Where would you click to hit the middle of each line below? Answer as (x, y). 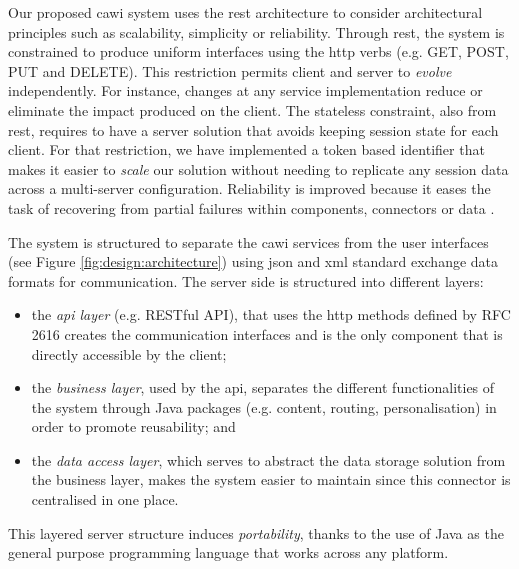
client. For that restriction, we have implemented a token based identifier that (246, 149)
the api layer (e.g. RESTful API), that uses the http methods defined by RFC (271, 314)
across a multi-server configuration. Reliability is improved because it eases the (249, 188)
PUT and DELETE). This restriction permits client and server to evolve (230, 70)
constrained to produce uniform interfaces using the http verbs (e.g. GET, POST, (258, 51)
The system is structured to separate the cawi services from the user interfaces (248, 241)
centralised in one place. (105, 499)
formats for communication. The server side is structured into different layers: (246, 280)
